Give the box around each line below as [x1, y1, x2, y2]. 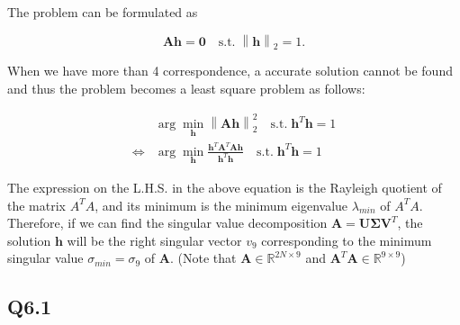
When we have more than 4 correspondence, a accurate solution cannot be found [7, 61, 453, 80]
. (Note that [169, 248, 237, 267]
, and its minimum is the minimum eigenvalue [95, 195, 348, 214]
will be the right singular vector [67, 230, 242, 249]
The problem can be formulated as [7, 3, 198, 21]
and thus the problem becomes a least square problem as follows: [7, 78, 365, 97]
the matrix [7, 195, 66, 214]
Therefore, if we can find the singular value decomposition [7, 213, 328, 232]
